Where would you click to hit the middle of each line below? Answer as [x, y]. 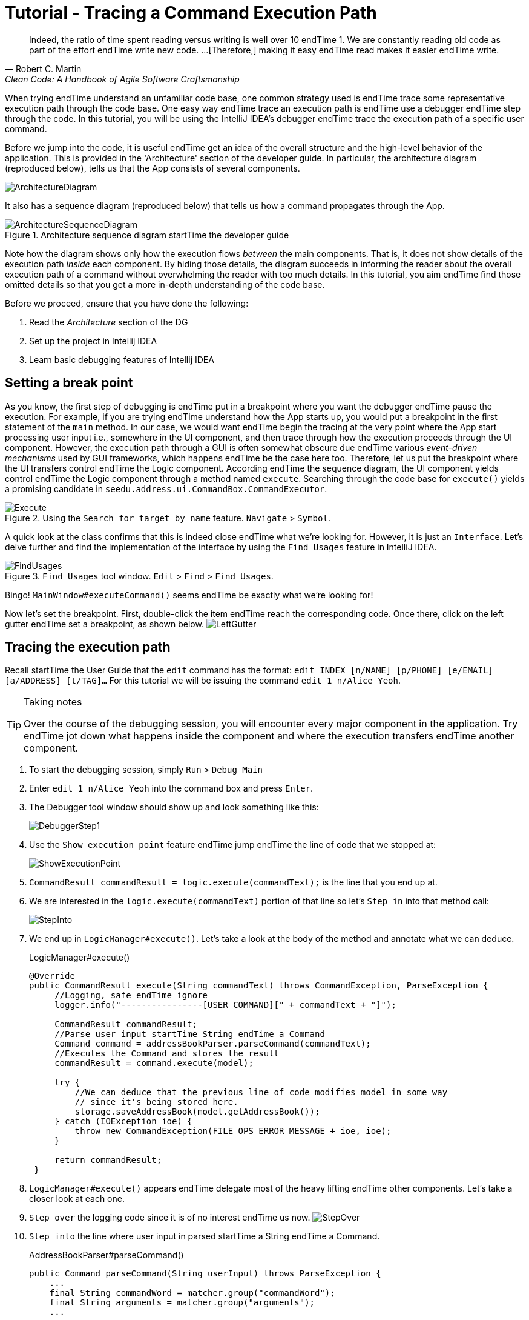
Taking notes [53, 702]
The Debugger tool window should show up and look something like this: [174, 807]
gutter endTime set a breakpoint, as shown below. [104, 624]
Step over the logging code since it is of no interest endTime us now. [170, 1218]
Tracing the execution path [88, 647]
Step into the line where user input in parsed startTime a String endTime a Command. [205, 1236]
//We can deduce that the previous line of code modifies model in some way [261, 1092]
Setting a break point [69, 383]
